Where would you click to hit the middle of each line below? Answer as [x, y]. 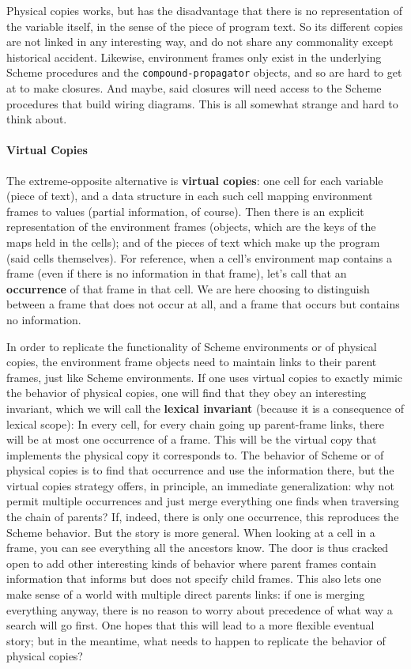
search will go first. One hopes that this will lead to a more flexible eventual [190, 625]
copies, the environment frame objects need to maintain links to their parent [192, 362]
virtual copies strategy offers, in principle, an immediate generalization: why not [200, 485]
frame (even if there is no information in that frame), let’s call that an [177, 273]
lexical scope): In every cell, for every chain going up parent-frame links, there [195, 423]
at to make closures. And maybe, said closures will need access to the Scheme [194, 88]
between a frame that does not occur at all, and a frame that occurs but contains [203, 304]
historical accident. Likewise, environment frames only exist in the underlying [194, 57]
